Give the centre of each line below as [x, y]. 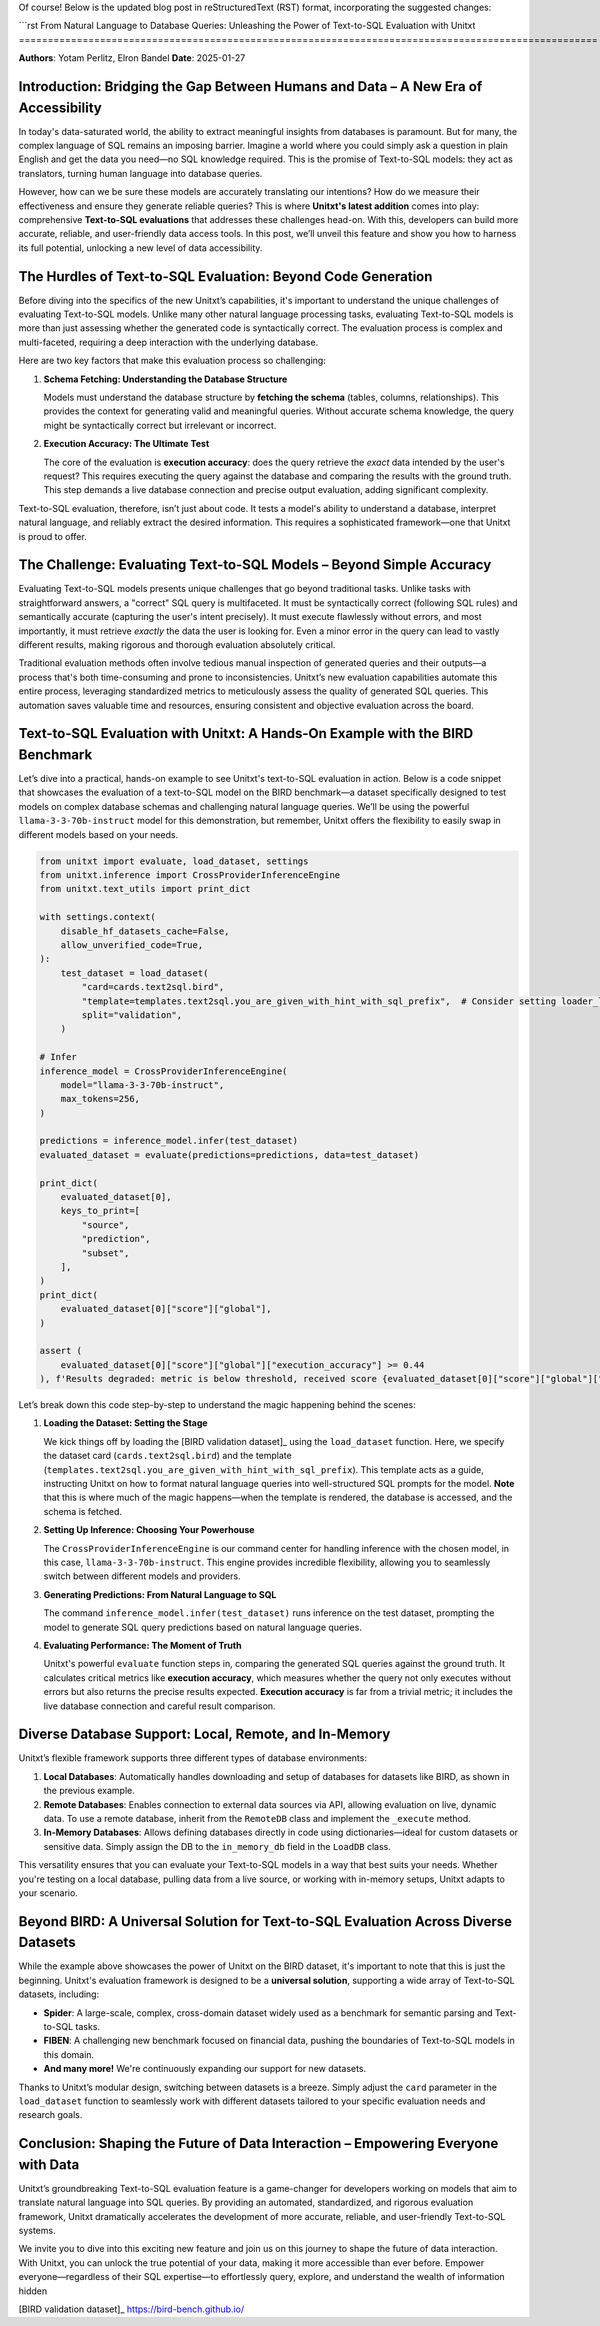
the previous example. [89, 1791]
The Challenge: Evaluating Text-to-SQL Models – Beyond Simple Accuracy [255, 565]
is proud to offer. [52, 536]
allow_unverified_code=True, [132, 944]
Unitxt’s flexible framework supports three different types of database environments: [192, 1758]
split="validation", [132, 1014]
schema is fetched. [83, 1511]
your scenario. [48, 1892]
